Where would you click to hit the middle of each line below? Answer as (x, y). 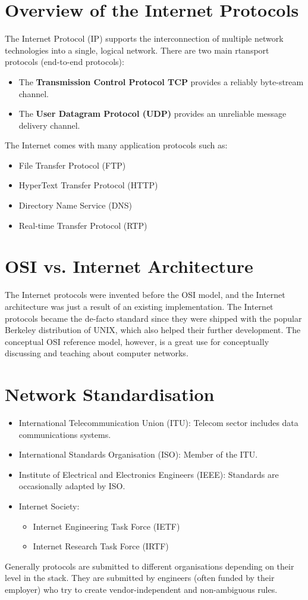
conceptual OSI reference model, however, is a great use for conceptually (137, 341)
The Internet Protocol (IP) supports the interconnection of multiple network (144, 38)
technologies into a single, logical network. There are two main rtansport (137, 50)
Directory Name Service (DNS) (76, 205)
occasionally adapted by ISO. (72, 486)
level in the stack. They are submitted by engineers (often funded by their (140, 578)
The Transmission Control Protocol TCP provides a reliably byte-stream (161, 81)
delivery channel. (49, 125)
